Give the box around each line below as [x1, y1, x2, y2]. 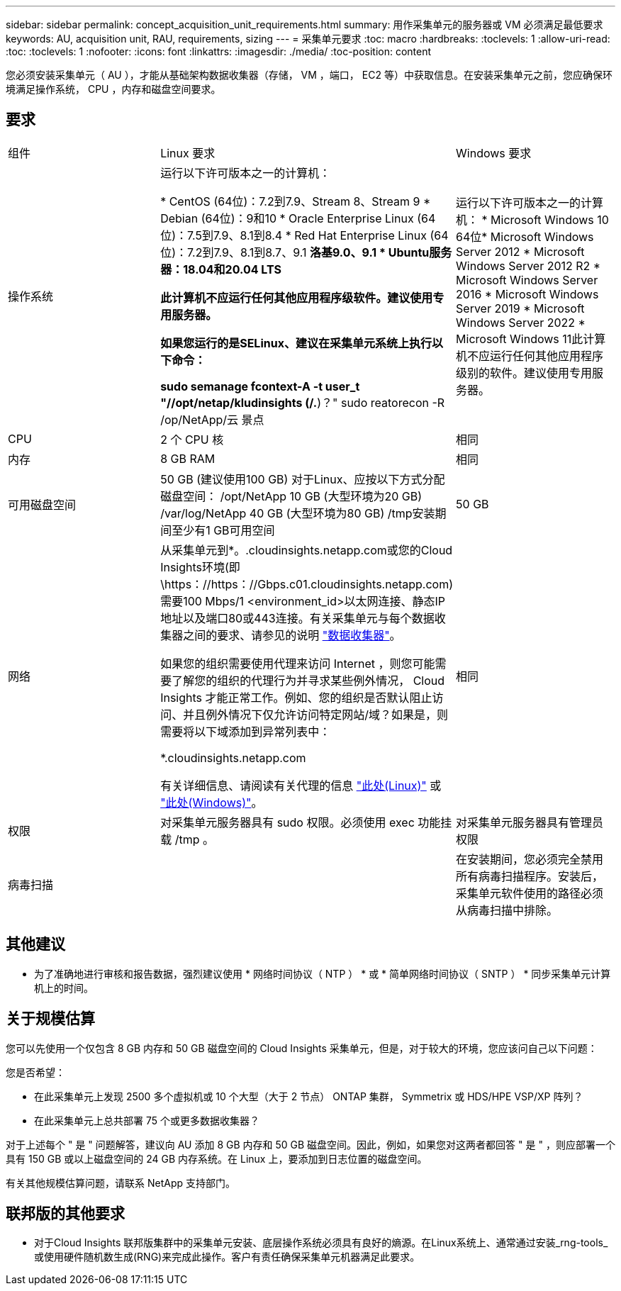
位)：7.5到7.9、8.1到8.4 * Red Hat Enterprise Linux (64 [160, 228, 449, 242]
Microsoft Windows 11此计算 [456, 331, 606, 346]
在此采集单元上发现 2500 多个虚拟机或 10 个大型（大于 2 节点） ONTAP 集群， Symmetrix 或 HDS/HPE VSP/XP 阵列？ [34, 1090, 583, 1102]
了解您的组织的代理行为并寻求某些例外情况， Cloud [172, 673, 445, 688]
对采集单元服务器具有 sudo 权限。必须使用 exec [160, 815, 415, 829]
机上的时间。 [34, 981, 94, 994]
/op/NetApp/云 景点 [160, 412, 264, 427]
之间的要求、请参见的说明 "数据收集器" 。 [183, 627, 401, 642]
